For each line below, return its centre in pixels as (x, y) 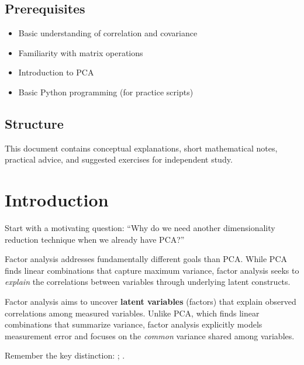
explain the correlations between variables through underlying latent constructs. (148, 282)
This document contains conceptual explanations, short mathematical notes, (141, 148)
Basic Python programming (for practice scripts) (106, 92)
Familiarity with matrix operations (81, 52)
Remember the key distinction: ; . (65, 355)
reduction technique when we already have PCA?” (95, 239)
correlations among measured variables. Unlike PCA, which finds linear (132, 313)
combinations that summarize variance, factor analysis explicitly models (134, 324)
